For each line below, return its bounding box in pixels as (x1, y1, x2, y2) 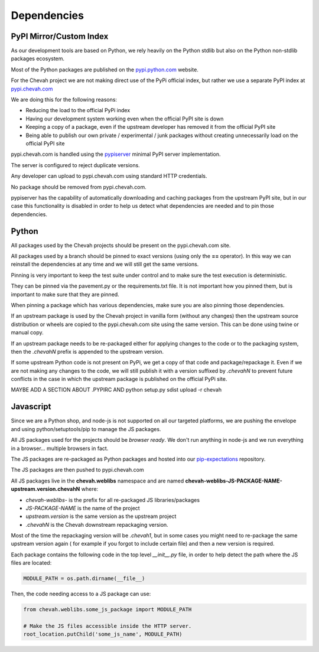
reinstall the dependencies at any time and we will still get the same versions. (11, 260, 199, 268)
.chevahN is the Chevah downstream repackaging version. (25, 521, 168, 528)
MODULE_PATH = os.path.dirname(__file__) (23, 575, 145, 582)
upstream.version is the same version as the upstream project (25, 513, 177, 520)
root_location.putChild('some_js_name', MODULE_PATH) (23, 631, 183, 638)
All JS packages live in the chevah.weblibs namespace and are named (11, 477, 184, 484)
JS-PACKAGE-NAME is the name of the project (25, 504, 140, 511)
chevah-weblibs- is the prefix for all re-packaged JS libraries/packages (25, 496, 200, 503)
